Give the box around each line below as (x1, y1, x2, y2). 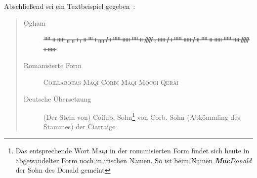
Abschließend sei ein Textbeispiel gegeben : (4, 1, 135, 11)
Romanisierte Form (23, 60, 82, 71)
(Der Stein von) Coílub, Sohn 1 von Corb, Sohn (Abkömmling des (43, 110, 241, 122)
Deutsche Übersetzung (23, 93, 91, 104)
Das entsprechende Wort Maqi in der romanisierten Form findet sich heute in (15, 145, 250, 155)
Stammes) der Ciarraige (43, 121, 116, 132)
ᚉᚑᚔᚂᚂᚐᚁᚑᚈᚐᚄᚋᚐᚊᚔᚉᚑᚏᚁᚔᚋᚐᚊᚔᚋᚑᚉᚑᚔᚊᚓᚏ (43, 34, 250, 44)
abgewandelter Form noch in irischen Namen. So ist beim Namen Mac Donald (15, 155, 252, 165)
